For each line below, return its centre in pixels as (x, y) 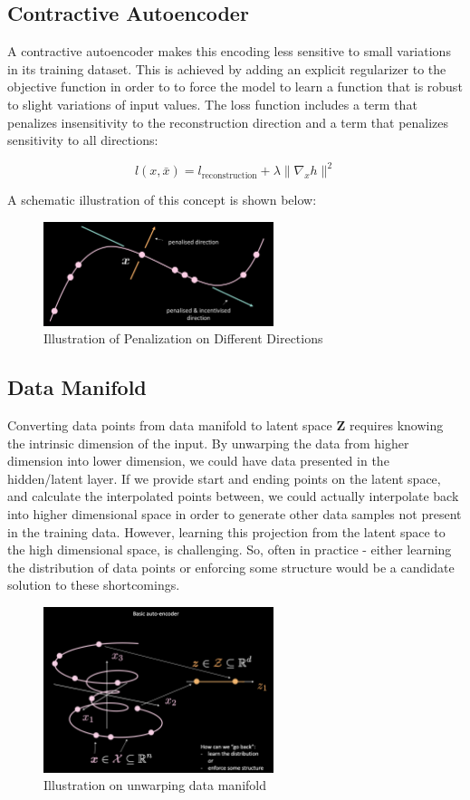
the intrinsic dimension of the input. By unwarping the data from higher (208, 443)
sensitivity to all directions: (83, 140)
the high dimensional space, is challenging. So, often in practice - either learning (230, 549)
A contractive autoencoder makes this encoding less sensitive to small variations (229, 51)
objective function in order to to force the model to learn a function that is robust (235, 87)
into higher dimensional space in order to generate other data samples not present (235, 513)
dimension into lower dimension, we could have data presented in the (198, 461)
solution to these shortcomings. (94, 585)
